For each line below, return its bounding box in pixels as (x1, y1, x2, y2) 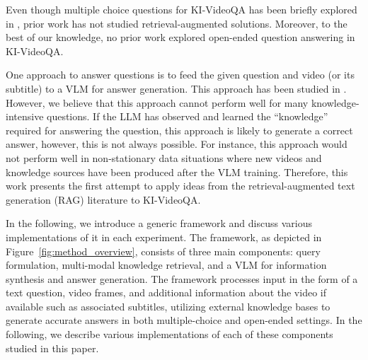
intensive (6, 109, 44, 124)
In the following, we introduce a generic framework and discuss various (6, 216, 312, 231)
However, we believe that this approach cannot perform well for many (6, 95, 309, 110)
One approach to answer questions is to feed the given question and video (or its (6, 67, 355, 82)
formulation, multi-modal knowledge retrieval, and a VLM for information (6, 257, 327, 272)
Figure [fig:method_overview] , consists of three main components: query (6, 243, 321, 258)
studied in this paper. (6, 340, 99, 355)
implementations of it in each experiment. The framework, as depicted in (6, 229, 322, 244)
